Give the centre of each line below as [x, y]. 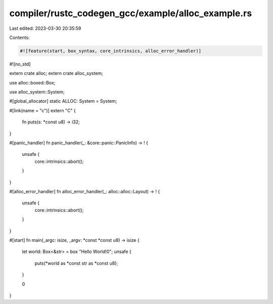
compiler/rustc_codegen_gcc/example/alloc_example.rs [131, 13]
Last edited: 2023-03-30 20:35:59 [45, 28]
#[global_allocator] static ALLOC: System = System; [63, 101]
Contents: [19, 37]
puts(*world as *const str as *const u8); [76, 263]
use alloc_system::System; [37, 92]
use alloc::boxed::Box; [32, 82]
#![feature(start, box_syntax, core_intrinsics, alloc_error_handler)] [111, 51]
